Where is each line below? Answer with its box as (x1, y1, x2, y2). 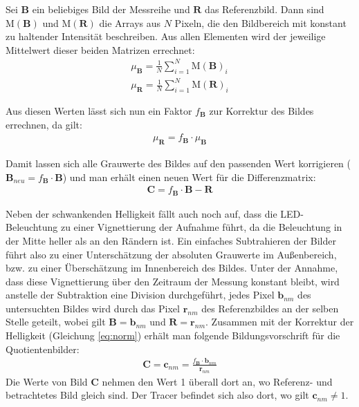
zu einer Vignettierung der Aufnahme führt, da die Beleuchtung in (60, 220, 342, 234)
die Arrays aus (99, 15, 161, 30)
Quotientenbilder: (6, 341, 80, 356)
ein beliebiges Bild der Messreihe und (32, 2, 190, 16)
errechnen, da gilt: (6, 117, 82, 131)
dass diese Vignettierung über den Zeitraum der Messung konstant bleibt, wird (6, 274, 340, 288)
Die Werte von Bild (6, 374, 88, 388)
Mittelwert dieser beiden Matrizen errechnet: (6, 42, 195, 57)
